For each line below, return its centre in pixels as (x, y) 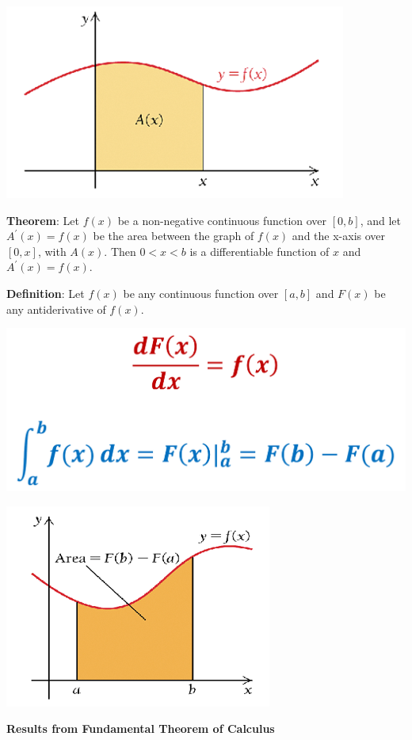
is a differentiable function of (259, 251)
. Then (120, 251)
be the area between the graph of (174, 236)
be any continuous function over (201, 293)
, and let (380, 220)
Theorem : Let (43, 220)
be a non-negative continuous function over (222, 220)
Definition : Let (46, 293)
